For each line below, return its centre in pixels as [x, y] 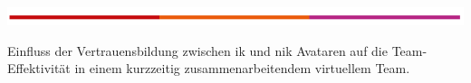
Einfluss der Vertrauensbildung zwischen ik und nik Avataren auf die [197, 50]
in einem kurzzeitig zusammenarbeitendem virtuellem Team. [242, 68]
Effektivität [39, 68]
